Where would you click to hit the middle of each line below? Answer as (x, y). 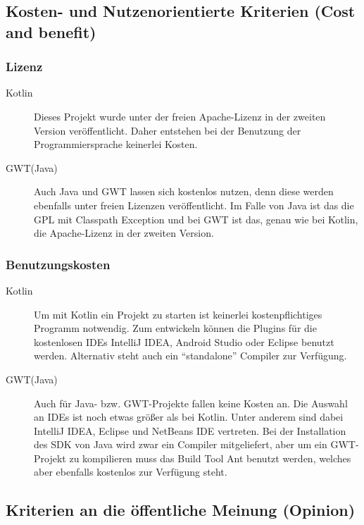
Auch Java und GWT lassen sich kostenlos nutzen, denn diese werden (184, 191)
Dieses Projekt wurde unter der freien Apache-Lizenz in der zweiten (180, 116)
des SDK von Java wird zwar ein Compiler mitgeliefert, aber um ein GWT (195, 444)
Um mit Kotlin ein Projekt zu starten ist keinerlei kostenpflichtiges (178, 314)
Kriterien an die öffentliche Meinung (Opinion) (181, 510)
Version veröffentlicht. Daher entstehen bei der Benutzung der (168, 130)
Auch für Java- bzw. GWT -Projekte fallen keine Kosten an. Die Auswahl (191, 403)
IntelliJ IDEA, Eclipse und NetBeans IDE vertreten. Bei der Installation (190, 430)
